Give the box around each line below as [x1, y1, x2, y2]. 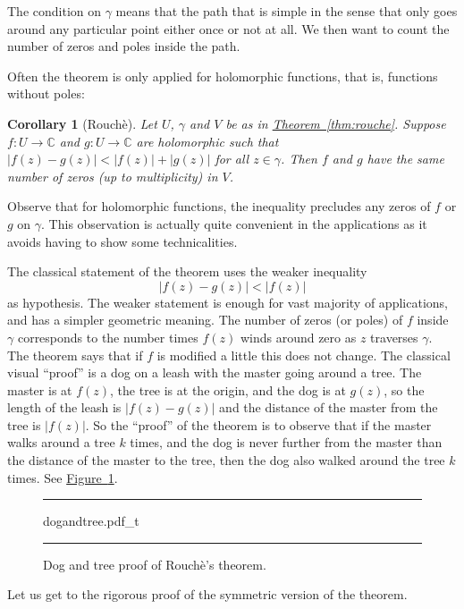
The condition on [7, 2, 102, 20]
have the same [367, 149, 444, 168]
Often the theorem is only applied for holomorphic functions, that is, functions [7, 66, 438, 85]
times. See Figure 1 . [7, 468, 118, 486]
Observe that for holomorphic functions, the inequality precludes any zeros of [7, 197, 431, 216]
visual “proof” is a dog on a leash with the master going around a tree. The [7, 363, 422, 382]
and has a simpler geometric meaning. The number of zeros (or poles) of [7, 310, 403, 329]
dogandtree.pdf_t [43, 512, 139, 530]
